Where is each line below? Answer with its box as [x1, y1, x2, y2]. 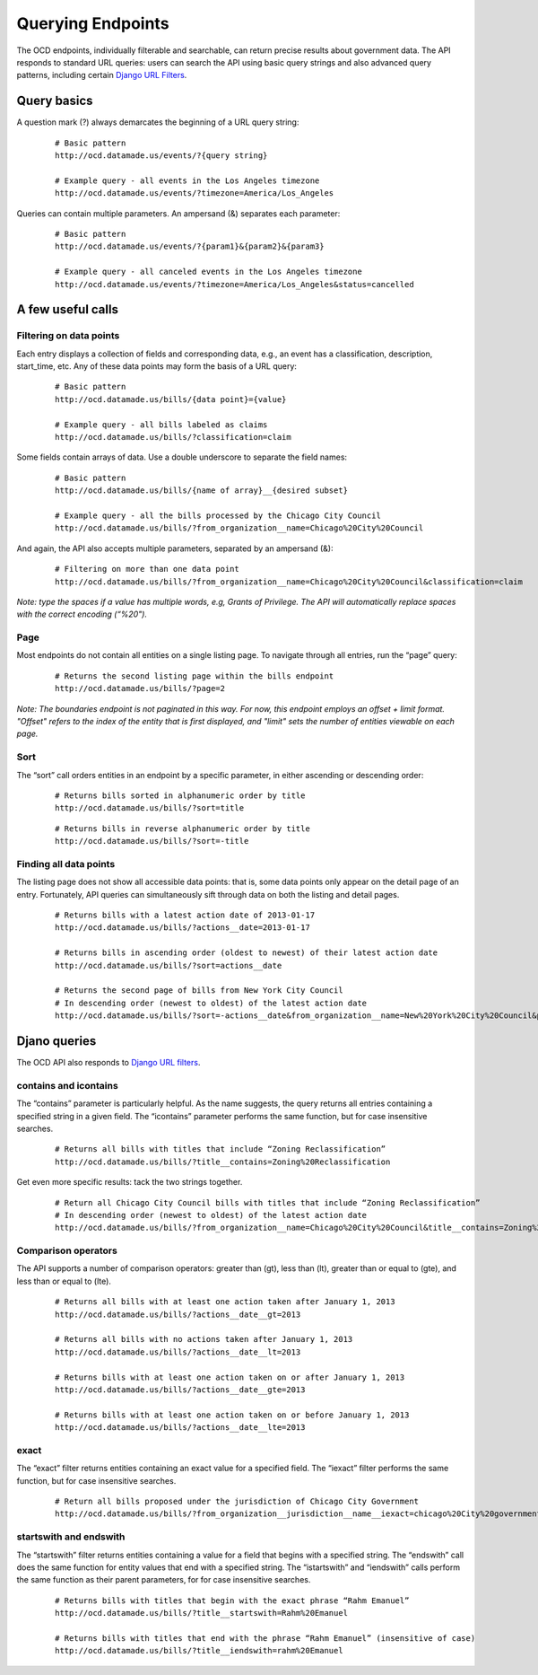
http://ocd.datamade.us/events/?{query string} [55, 151, 268, 161]
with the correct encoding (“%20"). [16, 609, 148, 619]
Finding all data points [16, 857, 116, 870]
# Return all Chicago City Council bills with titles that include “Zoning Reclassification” [55, 1197, 481, 1207]
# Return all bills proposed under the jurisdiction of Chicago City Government [55, 1496, 420, 1507]
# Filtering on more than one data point [55, 564, 239, 574]
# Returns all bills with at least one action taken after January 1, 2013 [55, 1297, 395, 1307]
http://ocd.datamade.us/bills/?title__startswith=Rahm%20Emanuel [55, 1608, 349, 1618]
